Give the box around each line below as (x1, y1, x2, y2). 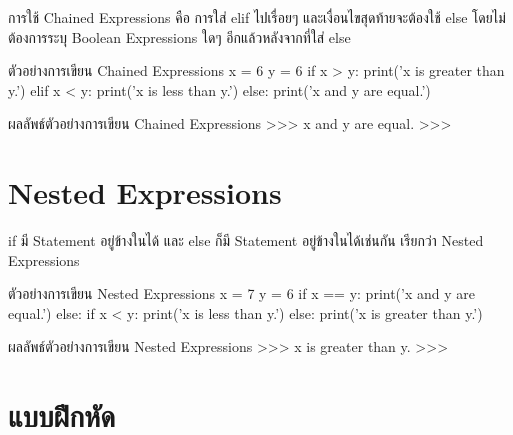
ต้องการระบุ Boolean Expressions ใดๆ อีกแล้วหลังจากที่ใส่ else (8, 26, 351, 47)
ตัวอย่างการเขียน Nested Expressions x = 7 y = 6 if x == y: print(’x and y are (8, 283, 475, 304)
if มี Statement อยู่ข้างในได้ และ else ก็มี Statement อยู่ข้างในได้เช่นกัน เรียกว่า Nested (8, 230, 484, 251)
